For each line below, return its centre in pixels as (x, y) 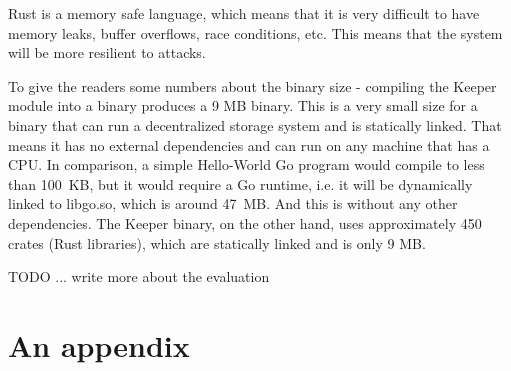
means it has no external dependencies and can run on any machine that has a (249, 144)
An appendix (99, 344)
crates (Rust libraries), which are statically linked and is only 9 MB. (217, 242)
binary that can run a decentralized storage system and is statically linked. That (255, 124)
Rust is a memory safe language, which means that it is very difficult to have (244, 13)
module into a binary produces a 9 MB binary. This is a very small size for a (243, 105)
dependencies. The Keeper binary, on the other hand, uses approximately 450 (245, 222)
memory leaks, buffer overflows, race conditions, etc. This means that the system (255, 32)
